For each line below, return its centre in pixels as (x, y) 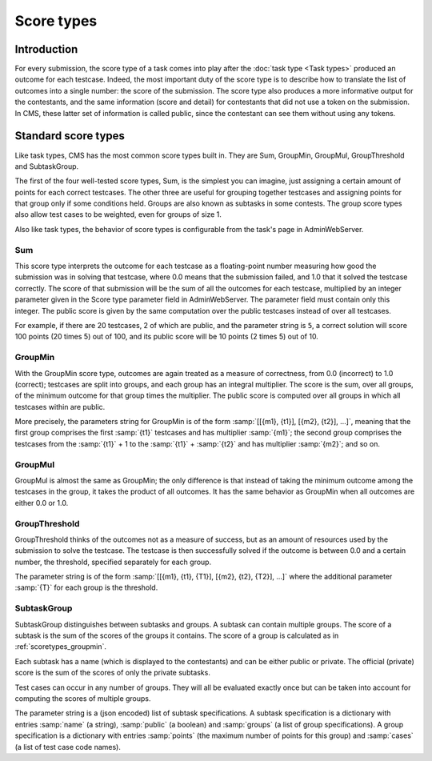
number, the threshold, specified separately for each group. (113, 562)
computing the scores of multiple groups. (83, 698)
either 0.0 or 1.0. (42, 503)
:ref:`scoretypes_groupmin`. (61, 647)
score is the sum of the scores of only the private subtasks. (113, 673)
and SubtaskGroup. (47, 166)
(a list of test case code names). (68, 747)
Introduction (46, 49)
